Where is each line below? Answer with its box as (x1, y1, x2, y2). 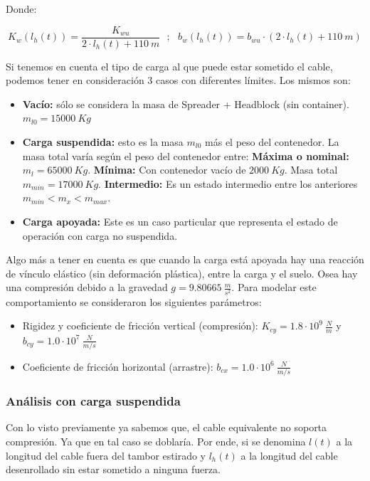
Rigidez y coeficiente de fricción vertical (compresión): (22, 318, 258, 333)
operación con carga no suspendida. (22, 228, 178, 243)
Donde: (6, 1, 37, 16)
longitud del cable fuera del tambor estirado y (6, 448, 206, 462)
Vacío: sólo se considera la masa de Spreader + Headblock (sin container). (22, 96, 349, 111)
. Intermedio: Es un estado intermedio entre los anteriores (98, 176, 358, 191)
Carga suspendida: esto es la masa (22, 134, 184, 149)
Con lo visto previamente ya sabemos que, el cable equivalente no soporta (6, 420, 327, 435)
